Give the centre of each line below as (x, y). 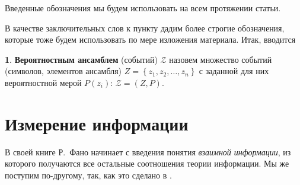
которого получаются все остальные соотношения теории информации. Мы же (147, 163)
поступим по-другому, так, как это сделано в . (88, 175)
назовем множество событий (221, 59)
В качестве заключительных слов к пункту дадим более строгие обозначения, (145, 28)
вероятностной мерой (43, 82)
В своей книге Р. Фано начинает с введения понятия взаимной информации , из (148, 151)
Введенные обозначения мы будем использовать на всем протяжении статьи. (143, 8)
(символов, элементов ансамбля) (63, 71)
